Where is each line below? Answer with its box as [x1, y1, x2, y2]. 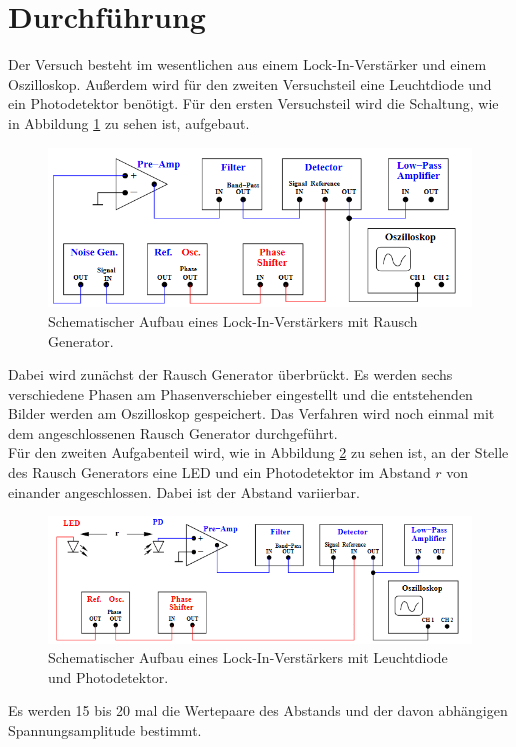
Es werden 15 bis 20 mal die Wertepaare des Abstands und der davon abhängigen [8, 700, 508, 721]
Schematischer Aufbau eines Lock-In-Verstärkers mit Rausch [48, 310, 418, 331]
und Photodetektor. [48, 666, 169, 687]
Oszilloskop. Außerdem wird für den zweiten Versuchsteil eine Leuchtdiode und [8, 73, 492, 94]
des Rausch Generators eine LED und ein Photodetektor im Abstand [8, 462, 431, 483]
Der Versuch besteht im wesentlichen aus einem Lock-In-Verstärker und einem [8, 54, 487, 75]
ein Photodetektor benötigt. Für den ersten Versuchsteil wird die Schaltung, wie [8, 93, 499, 114]
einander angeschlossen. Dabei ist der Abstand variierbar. [8, 481, 360, 502]
